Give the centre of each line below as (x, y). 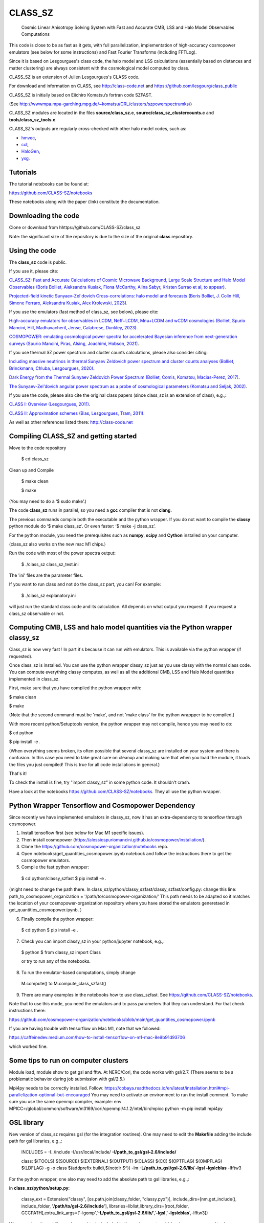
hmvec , (29, 137)
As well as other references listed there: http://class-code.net (71, 422)
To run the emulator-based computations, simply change (78, 972)
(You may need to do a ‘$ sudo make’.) (48, 501)
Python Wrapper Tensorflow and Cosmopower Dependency (102, 805)
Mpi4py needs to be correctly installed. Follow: (56, 1088)
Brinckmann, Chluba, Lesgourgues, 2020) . (52, 368)
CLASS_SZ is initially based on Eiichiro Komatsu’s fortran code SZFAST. (81, 95)
